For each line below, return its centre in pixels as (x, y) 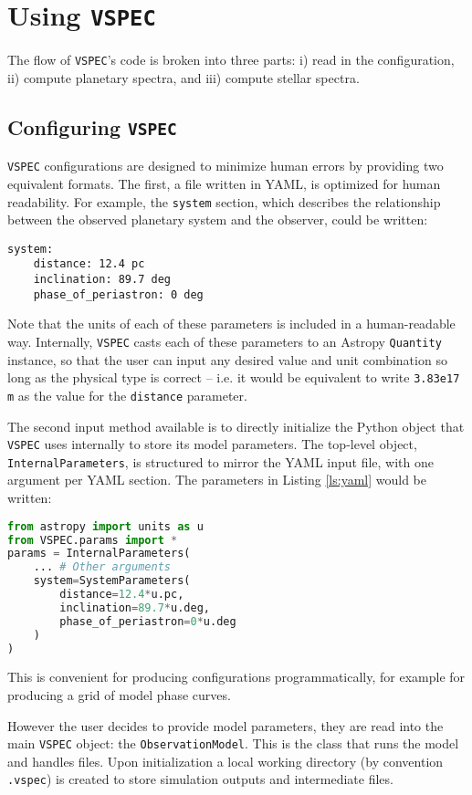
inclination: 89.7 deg (102, 280)
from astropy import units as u (105, 526)
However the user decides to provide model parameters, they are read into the (226, 725)
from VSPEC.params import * (93, 540)
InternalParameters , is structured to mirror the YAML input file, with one (220, 461)
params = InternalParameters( (99, 554)
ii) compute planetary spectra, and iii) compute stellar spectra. (184, 77)
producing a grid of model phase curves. (119, 695)
